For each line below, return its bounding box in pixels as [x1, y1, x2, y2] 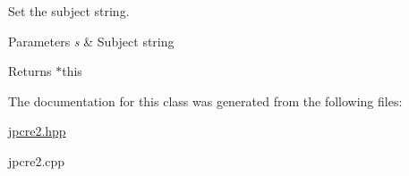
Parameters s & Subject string [8, 31, 175, 50]
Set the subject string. [8, 2, 130, 20]
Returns [8, 62, 52, 80]
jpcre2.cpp [8, 151, 65, 170]
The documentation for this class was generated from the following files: [8, 91, 403, 110]
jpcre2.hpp [8, 122, 66, 140]
